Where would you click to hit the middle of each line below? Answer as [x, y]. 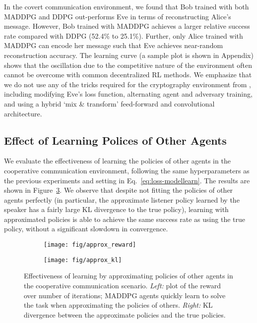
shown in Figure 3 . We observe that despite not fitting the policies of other [119, 190]
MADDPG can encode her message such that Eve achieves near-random [114, 45]
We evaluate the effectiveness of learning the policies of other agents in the [117, 161]
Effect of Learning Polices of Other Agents [115, 140]
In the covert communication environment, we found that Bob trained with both [127, 6]
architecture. [23, 113]
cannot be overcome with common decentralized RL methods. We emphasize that [128, 75]
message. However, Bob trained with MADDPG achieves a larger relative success [127, 26]
